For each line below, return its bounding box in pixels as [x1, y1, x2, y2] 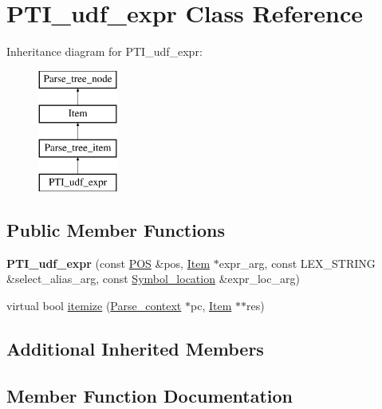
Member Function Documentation [6, 383, 293, 407]
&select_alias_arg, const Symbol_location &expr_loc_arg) [6, 270, 300, 287]
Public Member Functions [6, 217, 225, 242]
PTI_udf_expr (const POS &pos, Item [6, 254, 211, 271]
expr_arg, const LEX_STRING [219, 254, 376, 271]
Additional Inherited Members [6, 336, 264, 360]
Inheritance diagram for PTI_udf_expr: [6, 43, 203, 60]
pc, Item [191, 297, 232, 313]
